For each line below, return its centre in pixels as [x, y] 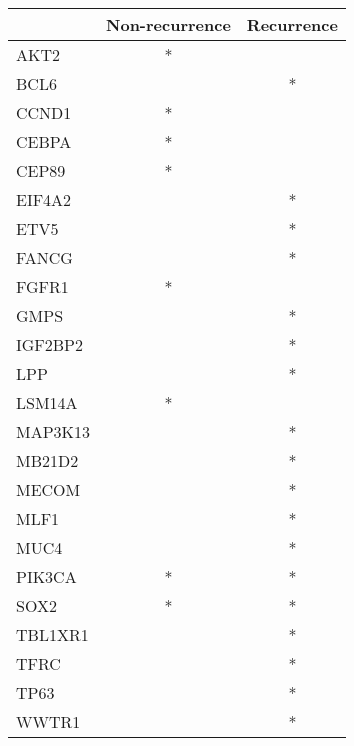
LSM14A [47, 402]
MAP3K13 [53, 431]
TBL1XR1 [52, 634]
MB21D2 [47, 460]
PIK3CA [46, 576]
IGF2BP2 [50, 344]
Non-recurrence [168, 24]
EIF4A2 [44, 199]
